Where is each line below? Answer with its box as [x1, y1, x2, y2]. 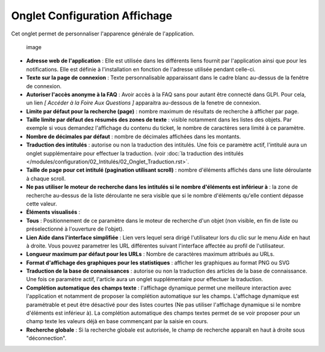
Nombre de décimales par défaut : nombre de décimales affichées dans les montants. [26, 133, 241, 140]
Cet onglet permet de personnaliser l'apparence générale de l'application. [11, 30, 195, 37]
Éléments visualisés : [26, 208, 81, 216]
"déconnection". [26, 335, 67, 342]
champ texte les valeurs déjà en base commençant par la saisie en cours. [26, 318, 209, 325]
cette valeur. [26, 200, 57, 207]
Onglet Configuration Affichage [11, 9, 173, 22]
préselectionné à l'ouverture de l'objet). [26, 225, 125, 232]
